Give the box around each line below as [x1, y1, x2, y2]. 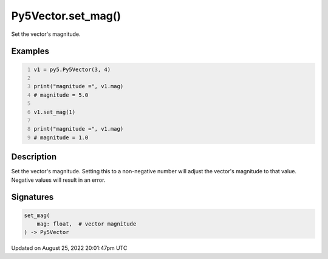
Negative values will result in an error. [11, 176, 106, 184]
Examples [11, 46, 50, 57]
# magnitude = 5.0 [33, 91, 89, 98]
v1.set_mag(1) [33, 108, 76, 116]
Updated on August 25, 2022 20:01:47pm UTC [11, 244, 128, 252]
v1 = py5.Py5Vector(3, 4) [33, 66, 111, 73]
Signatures [11, 192, 54, 202]
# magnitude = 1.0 [33, 134, 89, 141]
